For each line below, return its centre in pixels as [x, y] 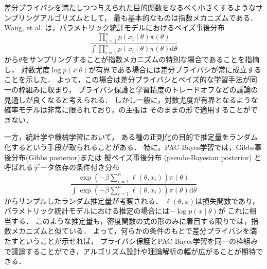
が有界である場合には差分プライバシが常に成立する [175, 69]
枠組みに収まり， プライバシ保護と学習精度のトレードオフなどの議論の [138, 90]
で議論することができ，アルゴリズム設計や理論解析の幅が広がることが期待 [130, 251]
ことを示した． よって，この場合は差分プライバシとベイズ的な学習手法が [127, 79]
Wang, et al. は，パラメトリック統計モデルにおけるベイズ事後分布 [114, 27]
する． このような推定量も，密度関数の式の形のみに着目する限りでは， [131, 220]
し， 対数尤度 [27, 69]
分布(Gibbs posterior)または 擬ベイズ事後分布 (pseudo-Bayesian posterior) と [136, 157]
